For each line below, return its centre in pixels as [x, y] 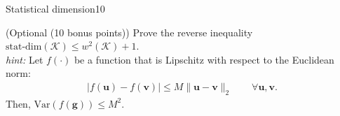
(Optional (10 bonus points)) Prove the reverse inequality [129, 32]
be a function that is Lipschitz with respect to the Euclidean [204, 59]
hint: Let [25, 59]
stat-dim [24, 47]
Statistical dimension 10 [55, 8]
